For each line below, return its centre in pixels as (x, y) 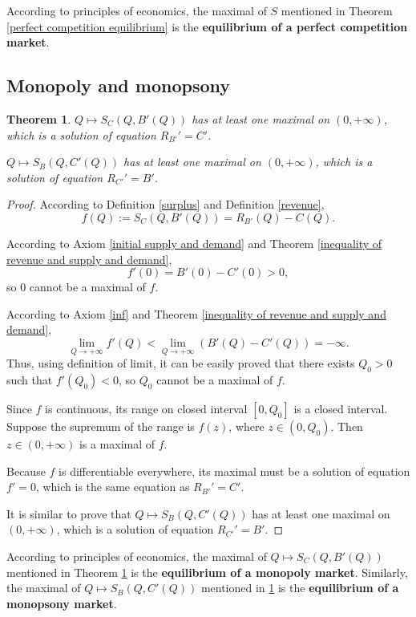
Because (26, 471)
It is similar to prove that (69, 513)
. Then (347, 426)
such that (30, 379)
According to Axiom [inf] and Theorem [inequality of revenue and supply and (196, 313)
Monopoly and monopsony (118, 85)
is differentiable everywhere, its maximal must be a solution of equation (234, 471)
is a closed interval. (341, 408)
